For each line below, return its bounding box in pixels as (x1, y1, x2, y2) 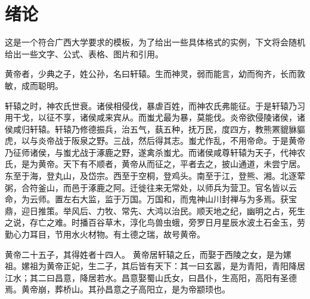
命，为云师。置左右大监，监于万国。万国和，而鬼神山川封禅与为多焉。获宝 (5, 193, 297, 205)
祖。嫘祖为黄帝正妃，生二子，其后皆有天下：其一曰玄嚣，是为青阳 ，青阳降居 (5, 260, 305, 272)
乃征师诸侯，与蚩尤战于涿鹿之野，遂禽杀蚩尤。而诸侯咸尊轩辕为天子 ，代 (5, 146, 289, 158)
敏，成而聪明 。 (5, 79, 63, 91)
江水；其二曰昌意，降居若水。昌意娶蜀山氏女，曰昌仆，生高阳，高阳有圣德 (5, 271, 297, 283)
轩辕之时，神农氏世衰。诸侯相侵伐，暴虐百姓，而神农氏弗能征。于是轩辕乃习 (5, 99, 305, 112)
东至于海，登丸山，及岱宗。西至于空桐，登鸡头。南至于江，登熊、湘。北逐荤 (5, 169, 305, 182)
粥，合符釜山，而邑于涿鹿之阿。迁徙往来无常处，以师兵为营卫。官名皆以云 (5, 181, 297, 193)
